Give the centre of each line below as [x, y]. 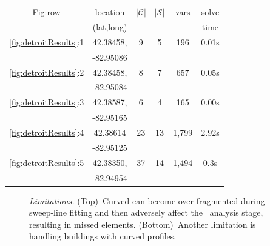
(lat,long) [110, 27]
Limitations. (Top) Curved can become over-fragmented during [147, 200]
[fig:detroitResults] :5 [47, 162]
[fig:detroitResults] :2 [47, 72]
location [110, 12]
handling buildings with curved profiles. [103, 236]
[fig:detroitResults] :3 [47, 102]
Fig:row [46, 12]
